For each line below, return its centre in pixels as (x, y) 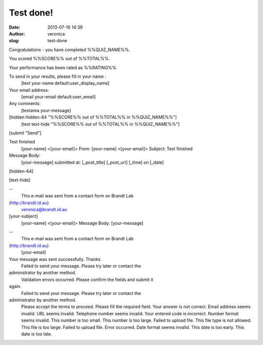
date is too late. (37, 334)
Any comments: (25, 103)
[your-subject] (24, 216)
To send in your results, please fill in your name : (58, 76)
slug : (14, 41)
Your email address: (29, 90)
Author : (17, 34)
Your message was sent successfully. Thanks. (55, 259)
